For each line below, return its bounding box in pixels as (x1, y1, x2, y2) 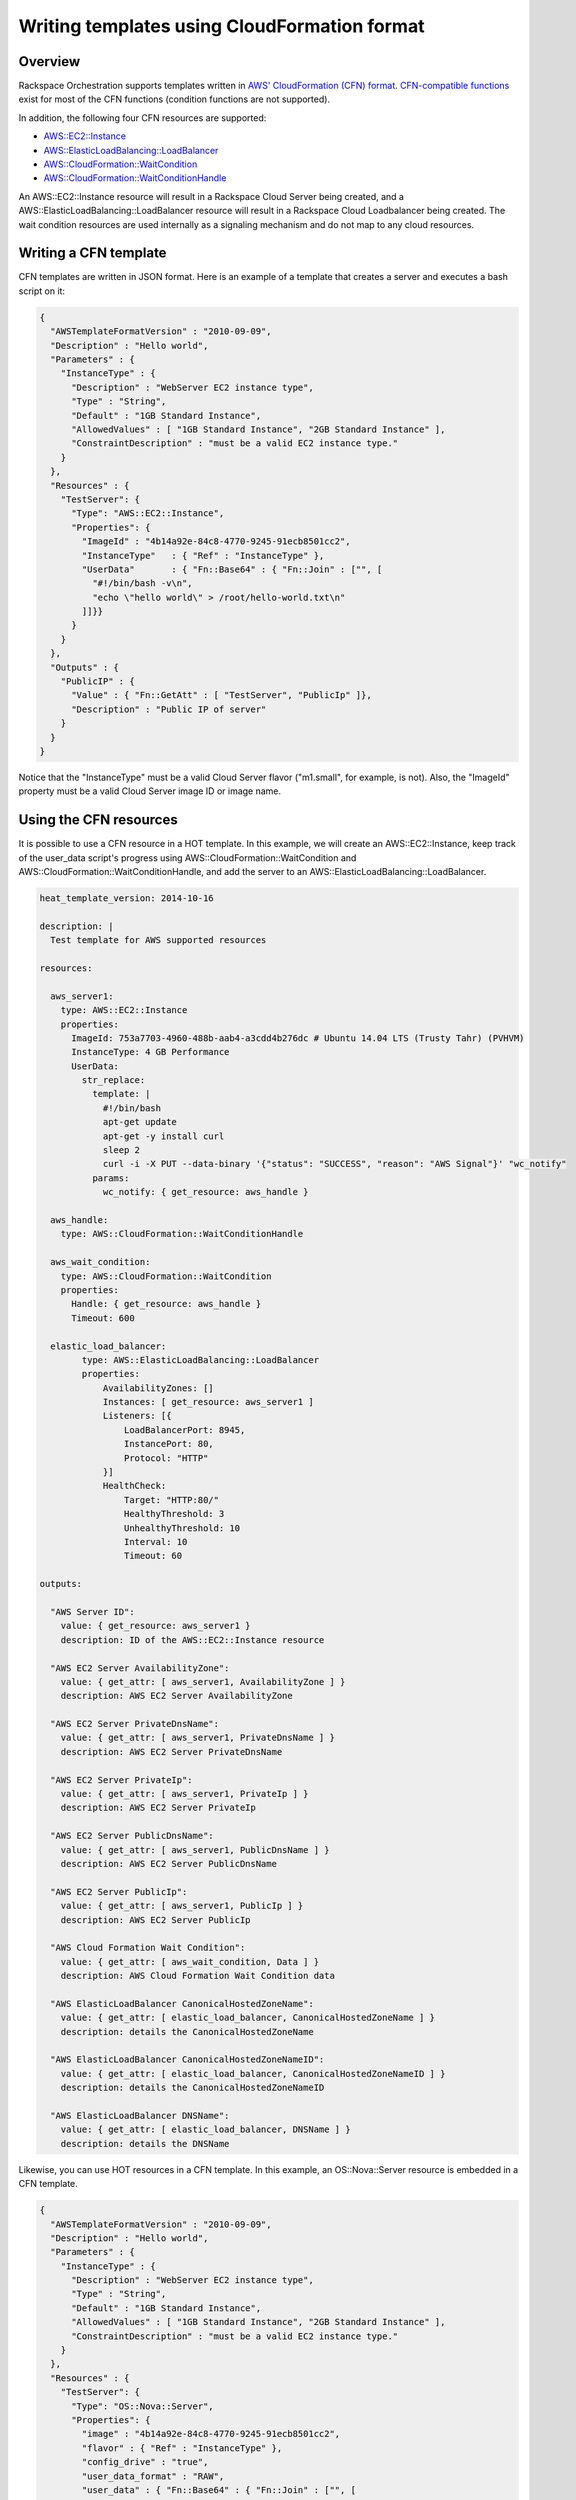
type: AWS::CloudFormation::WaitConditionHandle (60, 1228, 304, 1240)
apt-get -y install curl (102, 1130, 225, 1142)
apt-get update (102, 1116, 177, 1128)
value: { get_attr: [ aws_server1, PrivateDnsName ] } (60, 1732, 335, 1744)
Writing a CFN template (18, 245, 167, 262)
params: (91, 1172, 130, 1184)
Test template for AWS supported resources (50, 935, 267, 946)
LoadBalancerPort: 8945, (123, 1424, 246, 1435)
